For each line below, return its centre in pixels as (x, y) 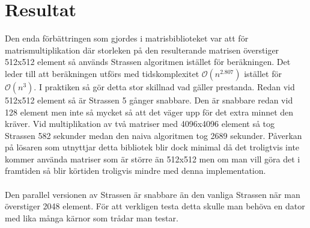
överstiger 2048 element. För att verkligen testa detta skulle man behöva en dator (155, 206)
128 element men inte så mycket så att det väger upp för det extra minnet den (149, 112)
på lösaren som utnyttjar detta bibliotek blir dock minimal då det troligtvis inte (152, 147)
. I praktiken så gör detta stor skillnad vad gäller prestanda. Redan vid (164, 86)
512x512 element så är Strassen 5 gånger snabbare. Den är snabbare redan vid (149, 100)
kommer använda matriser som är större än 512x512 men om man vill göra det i (153, 159)
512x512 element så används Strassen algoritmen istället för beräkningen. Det (148, 62)
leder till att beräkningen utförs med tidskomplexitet (102, 73)
